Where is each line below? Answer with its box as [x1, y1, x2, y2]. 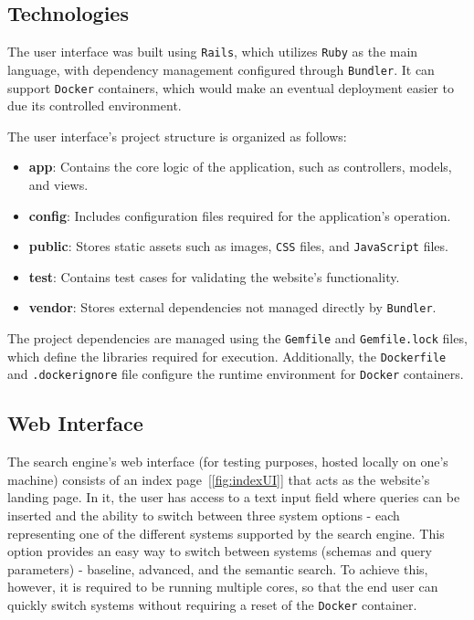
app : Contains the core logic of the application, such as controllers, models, [28, 157, 452, 176]
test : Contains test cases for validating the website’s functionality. [28, 267, 400, 286]
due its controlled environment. [7, 96, 182, 115]
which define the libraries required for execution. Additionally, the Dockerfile [7, 346, 447, 365]
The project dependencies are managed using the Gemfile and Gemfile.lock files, [7, 329, 468, 348]
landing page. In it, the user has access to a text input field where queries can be [7, 488, 460, 507]
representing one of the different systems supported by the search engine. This [7, 523, 445, 542]
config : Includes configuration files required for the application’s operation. [28, 205, 451, 225]
